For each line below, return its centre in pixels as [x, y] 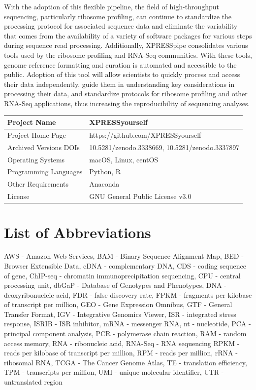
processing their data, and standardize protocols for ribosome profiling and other [126, 94]
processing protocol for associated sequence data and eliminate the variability [121, 26]
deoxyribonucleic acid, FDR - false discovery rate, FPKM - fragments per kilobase [128, 294]
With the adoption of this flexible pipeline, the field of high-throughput [112, 6]
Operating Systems [36, 159]
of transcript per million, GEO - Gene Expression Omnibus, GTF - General [118, 304]
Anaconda [104, 184]
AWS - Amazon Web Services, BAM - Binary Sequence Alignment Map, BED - [124, 256]
